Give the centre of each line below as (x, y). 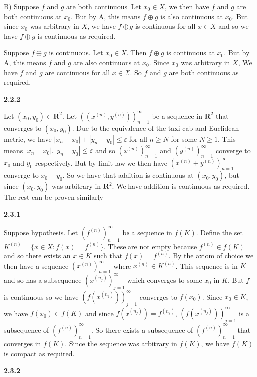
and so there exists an (37, 256)
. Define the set (219, 232)
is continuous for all (165, 26)
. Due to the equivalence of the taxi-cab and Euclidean (155, 128)
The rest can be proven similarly (54, 197)
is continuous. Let (76, 53)
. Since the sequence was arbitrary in (121, 343)
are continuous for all (77, 72)
